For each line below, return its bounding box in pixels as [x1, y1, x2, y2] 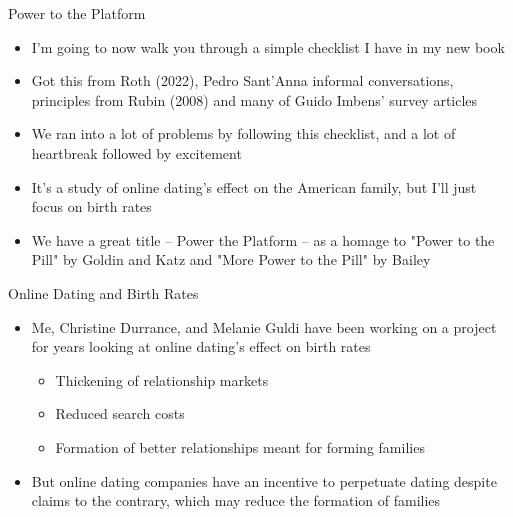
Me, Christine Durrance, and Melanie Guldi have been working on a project [31, 316, 497, 337]
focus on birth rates [31, 196, 152, 217]
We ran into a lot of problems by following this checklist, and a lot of [31, 123, 456, 144]
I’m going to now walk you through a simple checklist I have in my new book [31, 36, 505, 57]
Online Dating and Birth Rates [8, 282, 199, 303]
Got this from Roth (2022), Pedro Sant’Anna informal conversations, [31, 70, 454, 91]
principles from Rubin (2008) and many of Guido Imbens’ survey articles [31, 89, 478, 110]
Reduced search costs [55, 403, 185, 424]
